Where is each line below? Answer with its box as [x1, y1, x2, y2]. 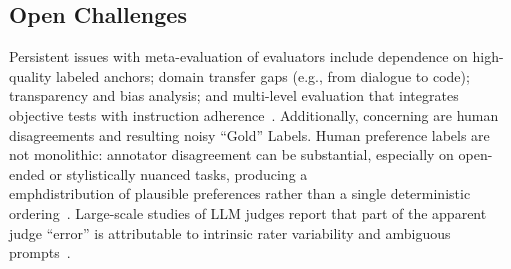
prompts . [9, 242, 71, 263]
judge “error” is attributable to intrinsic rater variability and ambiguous [9, 222, 451, 243]
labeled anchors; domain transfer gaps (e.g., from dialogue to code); [56, 65, 470, 86]
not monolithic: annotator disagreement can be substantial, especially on [9, 144, 454, 165]
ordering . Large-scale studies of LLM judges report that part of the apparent [9, 202, 487, 223]
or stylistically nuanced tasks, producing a [49, 163, 308, 184]
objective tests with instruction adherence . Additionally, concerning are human [9, 104, 499, 125]
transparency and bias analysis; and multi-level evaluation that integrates [9, 85, 459, 106]
